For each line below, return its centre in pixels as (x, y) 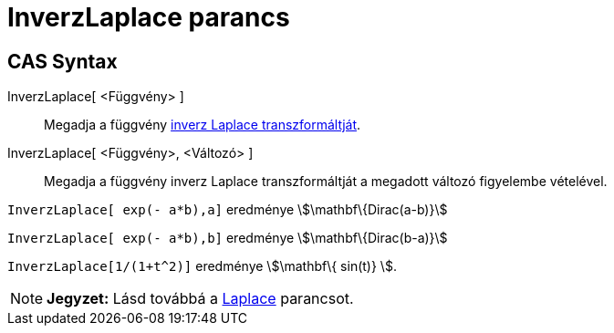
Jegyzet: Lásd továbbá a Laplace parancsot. (200, 299)
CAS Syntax (62, 61)
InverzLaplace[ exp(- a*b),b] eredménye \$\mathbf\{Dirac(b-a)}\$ (228, 238)
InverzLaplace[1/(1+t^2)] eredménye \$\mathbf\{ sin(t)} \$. (202, 266)
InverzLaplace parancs (149, 17)
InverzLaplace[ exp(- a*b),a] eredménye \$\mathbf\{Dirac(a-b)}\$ (228, 210)
